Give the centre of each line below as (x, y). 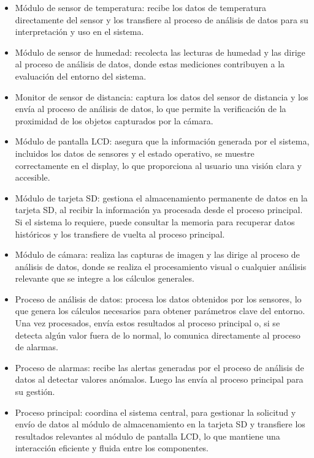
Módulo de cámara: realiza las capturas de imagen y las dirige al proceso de (157, 254)
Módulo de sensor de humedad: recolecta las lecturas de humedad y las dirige (160, 52)
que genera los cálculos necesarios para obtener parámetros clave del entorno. (160, 311)
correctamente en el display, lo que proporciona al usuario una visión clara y (158, 165)
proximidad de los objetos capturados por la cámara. (114, 120)
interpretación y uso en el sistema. (79, 32)
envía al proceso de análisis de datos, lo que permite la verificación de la (151, 109)
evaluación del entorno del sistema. (81, 76)
